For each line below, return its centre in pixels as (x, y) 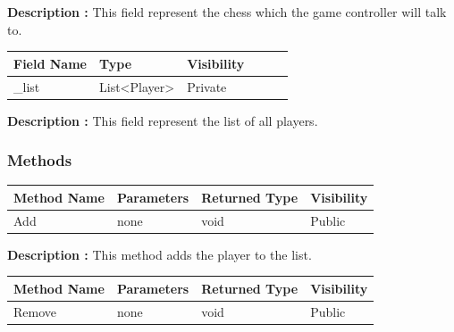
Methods (40, 160)
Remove (35, 311)
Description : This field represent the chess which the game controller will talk (227, 12)
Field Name (50, 63)
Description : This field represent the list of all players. (163, 120)
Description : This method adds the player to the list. (160, 254)
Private (207, 86)
